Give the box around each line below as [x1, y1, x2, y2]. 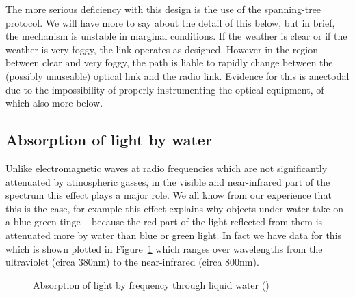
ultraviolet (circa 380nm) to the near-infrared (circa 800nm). [5, 255, 259, 269]
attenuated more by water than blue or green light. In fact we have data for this [5, 227, 342, 242]
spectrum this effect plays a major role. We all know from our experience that [5, 188, 332, 202]
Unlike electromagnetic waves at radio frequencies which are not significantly [5, 160, 328, 175]
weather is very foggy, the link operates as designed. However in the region [5, 42, 319, 56]
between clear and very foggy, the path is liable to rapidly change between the [5, 55, 333, 70]
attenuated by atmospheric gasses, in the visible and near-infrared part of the [5, 174, 330, 188]
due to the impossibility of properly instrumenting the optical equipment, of [5, 82, 324, 96]
